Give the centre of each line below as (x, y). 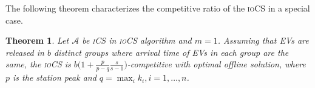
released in (25, 52)
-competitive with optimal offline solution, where (216, 64)
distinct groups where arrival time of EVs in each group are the (171, 52)
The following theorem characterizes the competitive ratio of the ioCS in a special (158, 8)
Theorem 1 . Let (37, 40)
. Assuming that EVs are (263, 40)
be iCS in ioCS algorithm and (137, 40)
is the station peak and (55, 77)
